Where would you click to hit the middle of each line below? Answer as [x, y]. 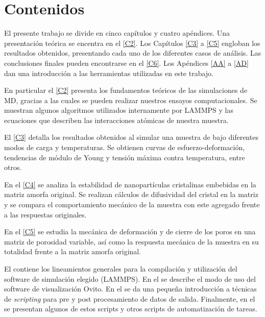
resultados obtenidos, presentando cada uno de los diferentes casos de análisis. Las [133, 53]
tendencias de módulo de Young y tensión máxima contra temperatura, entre [125, 157]
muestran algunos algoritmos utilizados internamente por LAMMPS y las [119, 110]
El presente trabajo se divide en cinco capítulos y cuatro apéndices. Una [117, 33]
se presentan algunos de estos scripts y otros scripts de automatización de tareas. [131, 309]
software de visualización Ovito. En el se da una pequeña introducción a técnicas [130, 289]
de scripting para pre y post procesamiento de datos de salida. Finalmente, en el [130, 298]
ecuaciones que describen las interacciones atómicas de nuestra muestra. [116, 120]
